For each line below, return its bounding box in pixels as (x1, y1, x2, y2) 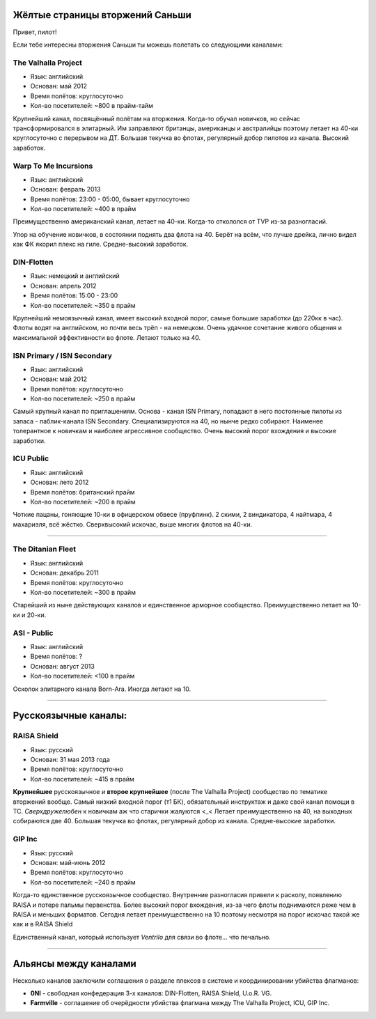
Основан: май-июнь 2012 (30, 858, 106, 866)
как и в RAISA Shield (13, 920, 73, 928)
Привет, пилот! (13, 28, 57, 36)
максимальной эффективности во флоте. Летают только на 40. (13, 333, 201, 341)
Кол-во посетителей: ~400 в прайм (30, 205, 136, 213)
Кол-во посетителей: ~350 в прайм (30, 301, 136, 309)
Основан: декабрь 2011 (30, 568, 99, 577)
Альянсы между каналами (13, 958, 137, 970)
